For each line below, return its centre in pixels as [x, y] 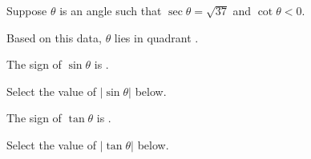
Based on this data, [54, 37]
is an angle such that [111, 10]
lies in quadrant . [156, 37]
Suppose [27, 10]
